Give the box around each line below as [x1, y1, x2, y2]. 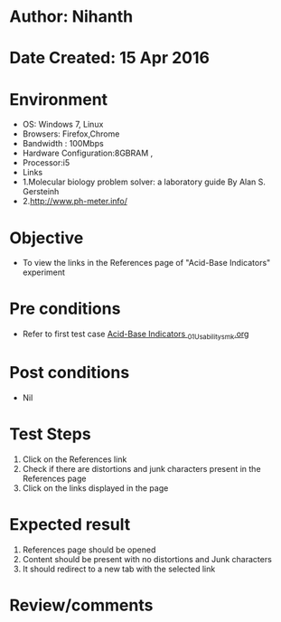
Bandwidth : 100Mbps [22, 138, 104, 149]
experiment [22, 267, 66, 278]
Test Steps [9, 424, 92, 445]
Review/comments [9, 595, 154, 616]
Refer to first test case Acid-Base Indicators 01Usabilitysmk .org [22, 328, 249, 341]
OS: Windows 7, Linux [22, 119, 104, 130]
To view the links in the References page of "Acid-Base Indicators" [22, 258, 271, 269]
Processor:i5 [22, 157, 70, 168]
